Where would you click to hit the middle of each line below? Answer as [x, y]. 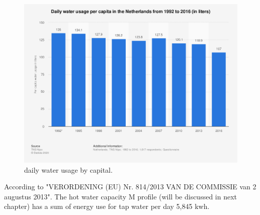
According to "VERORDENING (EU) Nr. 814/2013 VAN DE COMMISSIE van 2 [130, 187]
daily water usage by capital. [68, 169]
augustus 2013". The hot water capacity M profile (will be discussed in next [121, 196]
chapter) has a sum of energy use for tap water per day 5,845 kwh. [107, 206]
